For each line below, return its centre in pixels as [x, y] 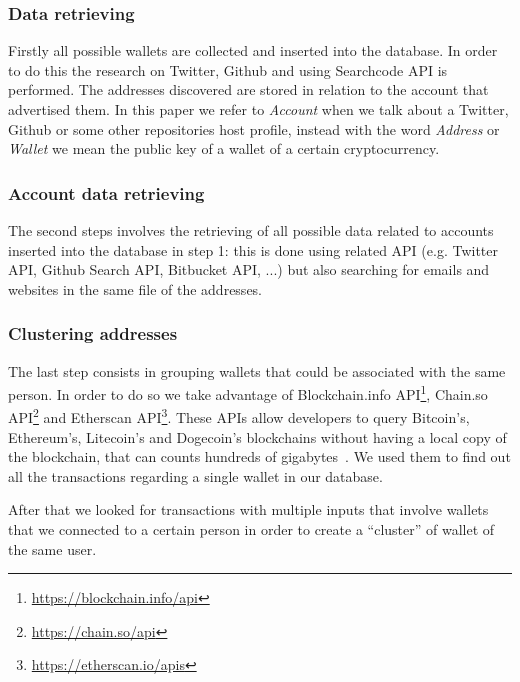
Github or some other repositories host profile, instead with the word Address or [254, 128]
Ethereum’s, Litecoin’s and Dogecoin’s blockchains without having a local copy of [257, 436]
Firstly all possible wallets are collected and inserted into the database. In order [253, 50]
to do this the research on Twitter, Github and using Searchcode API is [228, 69]
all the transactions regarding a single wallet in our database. [195, 475]
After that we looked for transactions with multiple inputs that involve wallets [248, 509]
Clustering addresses [93, 333]
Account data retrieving [106, 192]
